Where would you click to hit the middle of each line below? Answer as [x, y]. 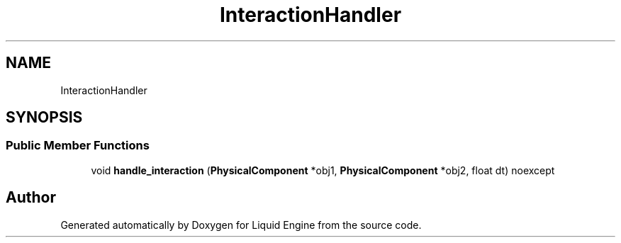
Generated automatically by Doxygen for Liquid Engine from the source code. [241, 225]
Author [31, 198]
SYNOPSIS [44, 118]
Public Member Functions [78, 146]
